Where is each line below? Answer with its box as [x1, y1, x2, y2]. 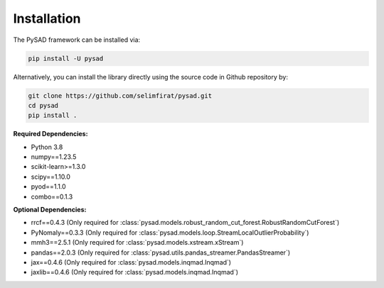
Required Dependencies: [13, 130, 88, 138]
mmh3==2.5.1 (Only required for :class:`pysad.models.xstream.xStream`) [31, 238, 244, 247]
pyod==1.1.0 [31, 182, 67, 191]
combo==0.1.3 [31, 192, 73, 201]
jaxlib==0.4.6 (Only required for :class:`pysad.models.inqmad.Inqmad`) [31, 268, 238, 277]
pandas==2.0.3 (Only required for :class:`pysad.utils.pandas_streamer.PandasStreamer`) [31, 248, 291, 257]
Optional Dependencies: [13, 206, 87, 214]
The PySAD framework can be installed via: [13, 35, 141, 44]
